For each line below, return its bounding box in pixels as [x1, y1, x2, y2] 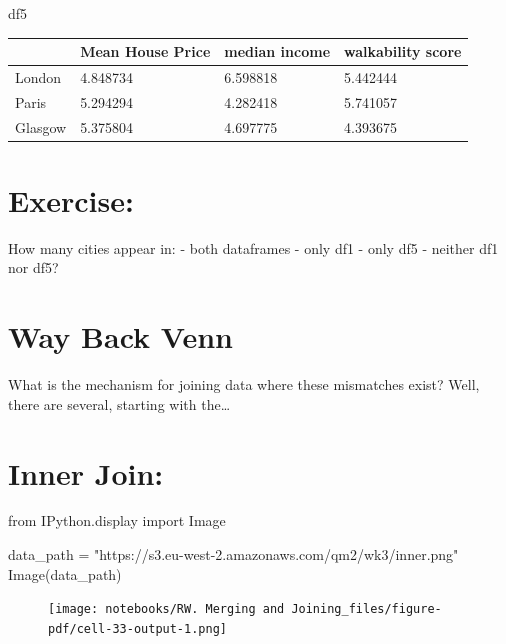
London [15, 66, 62, 87]
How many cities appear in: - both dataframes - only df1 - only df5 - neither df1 [8, 237, 499, 258]
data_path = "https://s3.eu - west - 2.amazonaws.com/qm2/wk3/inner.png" [8, 544, 459, 565]
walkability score [344, 41, 462, 62]
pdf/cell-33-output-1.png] [48, 621, 227, 636]
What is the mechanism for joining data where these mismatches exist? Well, [8, 374, 480, 395]
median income [224, 41, 331, 62]
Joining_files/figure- [291, 602, 442, 617]
